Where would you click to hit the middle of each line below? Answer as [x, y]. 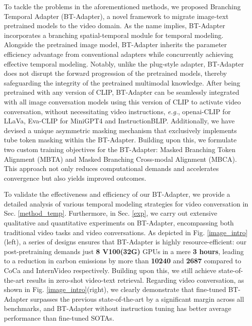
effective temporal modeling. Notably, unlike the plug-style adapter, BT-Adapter [124, 63]
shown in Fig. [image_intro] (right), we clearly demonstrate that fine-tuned [115, 289]
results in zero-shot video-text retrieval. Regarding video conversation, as [135, 280]
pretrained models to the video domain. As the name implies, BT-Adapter [115, 26]
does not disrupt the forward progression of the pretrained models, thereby [116, 73]
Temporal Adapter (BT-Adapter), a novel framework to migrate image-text [116, 16]
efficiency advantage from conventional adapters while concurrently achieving [119, 54]
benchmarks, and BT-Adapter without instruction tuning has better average [118, 308]
